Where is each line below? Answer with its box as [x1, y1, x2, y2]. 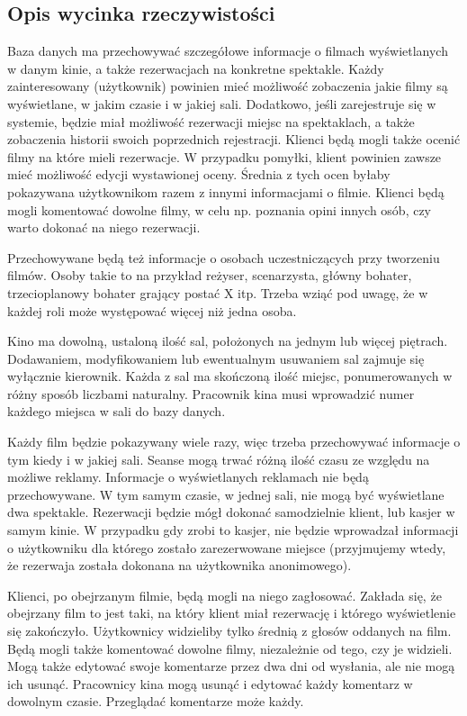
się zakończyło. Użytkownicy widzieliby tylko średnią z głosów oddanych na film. [7, 621, 452, 640]
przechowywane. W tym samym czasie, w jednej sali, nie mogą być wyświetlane [7, 485, 445, 503]
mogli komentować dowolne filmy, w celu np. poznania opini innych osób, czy [7, 200, 432, 219]
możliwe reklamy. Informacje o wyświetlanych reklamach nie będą [7, 467, 369, 486]
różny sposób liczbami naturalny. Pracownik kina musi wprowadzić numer [7, 384, 415, 403]
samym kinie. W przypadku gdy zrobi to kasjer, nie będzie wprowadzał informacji [7, 521, 459, 539]
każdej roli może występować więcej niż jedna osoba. [7, 301, 297, 320]
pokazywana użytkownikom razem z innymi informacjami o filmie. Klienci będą [7, 182, 445, 201]
